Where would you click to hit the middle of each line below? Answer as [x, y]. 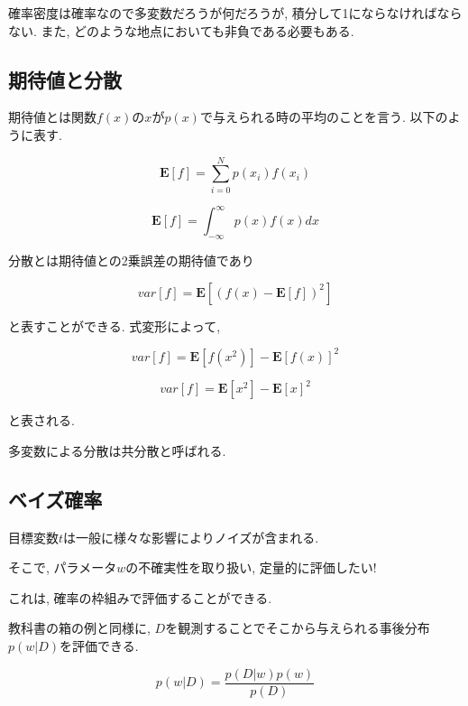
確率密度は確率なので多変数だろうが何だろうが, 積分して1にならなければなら [235, 13]
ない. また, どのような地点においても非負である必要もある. [181, 30]
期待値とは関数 [52, 117]
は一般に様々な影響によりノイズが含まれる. [191, 537]
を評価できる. [99, 645]
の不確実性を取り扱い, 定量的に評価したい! [251, 567]
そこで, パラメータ [63, 567]
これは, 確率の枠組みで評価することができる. [140, 597]
